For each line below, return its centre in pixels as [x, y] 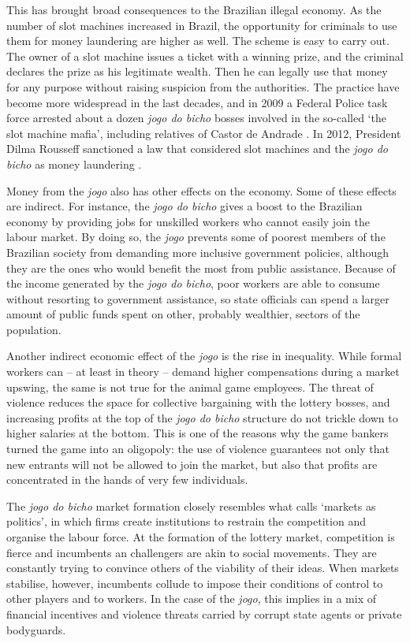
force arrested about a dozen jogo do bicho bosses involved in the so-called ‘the [196, 118]
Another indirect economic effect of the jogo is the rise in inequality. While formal [204, 356]
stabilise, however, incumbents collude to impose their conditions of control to [195, 583]
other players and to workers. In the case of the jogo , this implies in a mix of [191, 598]
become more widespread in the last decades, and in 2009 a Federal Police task [197, 102]
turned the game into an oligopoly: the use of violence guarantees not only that [198, 449]
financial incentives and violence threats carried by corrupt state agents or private [204, 613]
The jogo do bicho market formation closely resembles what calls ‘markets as [191, 505]
